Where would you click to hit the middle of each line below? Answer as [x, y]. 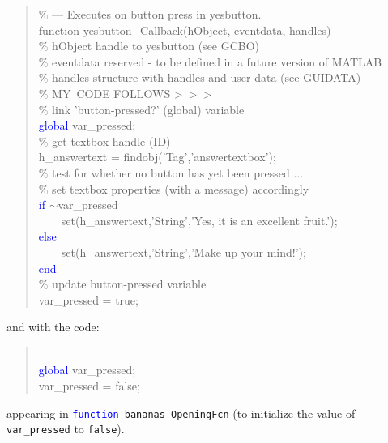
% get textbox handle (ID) [104, 141]
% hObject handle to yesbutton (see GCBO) [149, 46]
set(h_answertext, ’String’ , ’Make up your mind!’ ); [183, 251]
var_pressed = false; [89, 386]
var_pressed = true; [88, 299]
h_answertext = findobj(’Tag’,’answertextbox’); [157, 157]
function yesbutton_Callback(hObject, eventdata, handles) [185, 30]
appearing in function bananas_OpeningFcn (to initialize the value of [181, 413]
